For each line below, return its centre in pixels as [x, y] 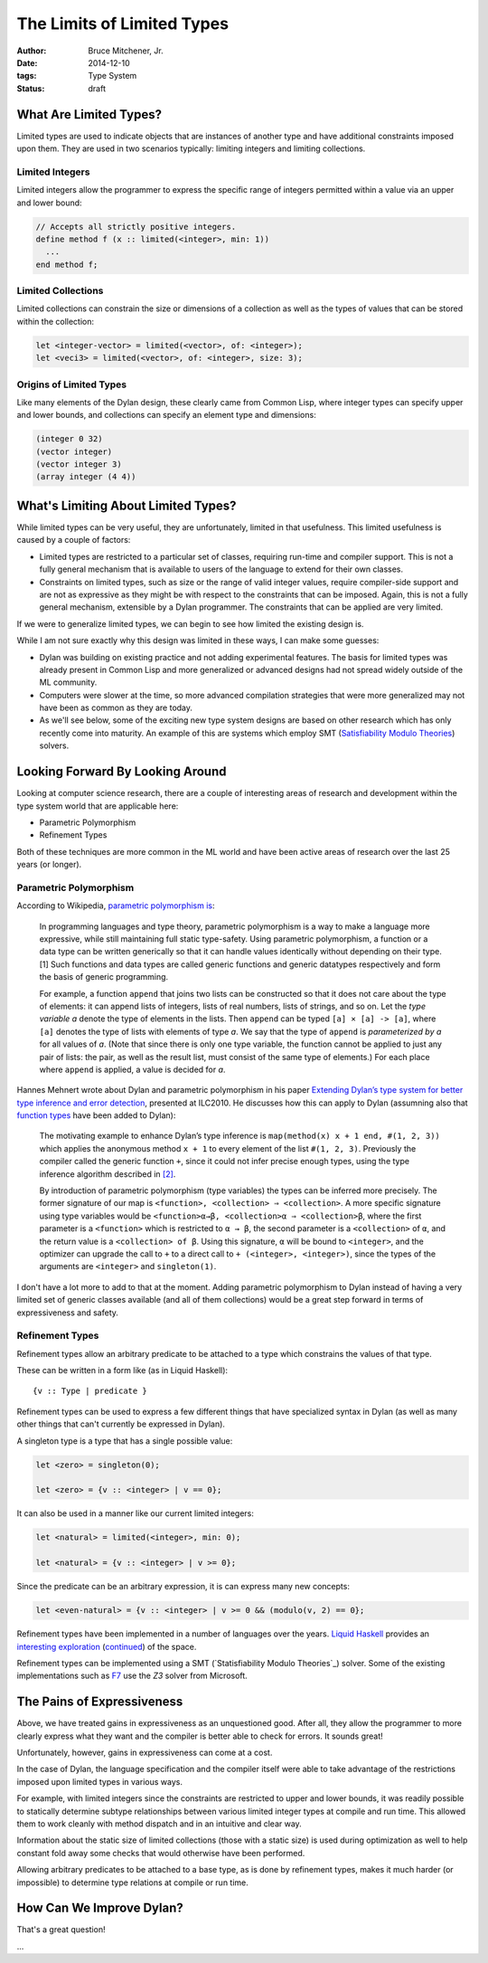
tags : [27, 76]
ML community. [68, 682]
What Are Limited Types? [89, 114]
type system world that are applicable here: [98, 806]
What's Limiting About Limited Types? [127, 505]
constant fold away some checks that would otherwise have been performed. [161, 1853]
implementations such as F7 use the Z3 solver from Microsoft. [132, 1676]
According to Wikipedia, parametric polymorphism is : [116, 906]
